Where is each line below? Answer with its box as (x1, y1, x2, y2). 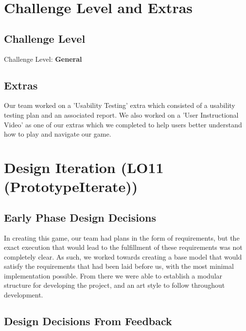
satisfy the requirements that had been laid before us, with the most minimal (4, 261, 234, 271)
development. (4, 290, 43, 300)
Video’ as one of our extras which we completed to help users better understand (4, 119, 242, 129)
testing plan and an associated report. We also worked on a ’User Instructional (4, 109, 239, 120)
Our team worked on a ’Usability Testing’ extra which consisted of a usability (4, 100, 235, 110)
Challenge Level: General (4, 53, 82, 64)
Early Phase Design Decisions (4, 209, 157, 225)
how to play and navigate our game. (4, 129, 111, 139)
